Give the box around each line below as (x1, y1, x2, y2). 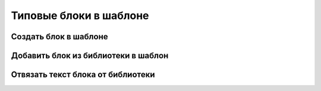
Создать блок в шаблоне (11, 32, 108, 42)
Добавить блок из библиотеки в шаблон (11, 51, 169, 61)
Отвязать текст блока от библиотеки (11, 70, 155, 80)
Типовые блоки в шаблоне (11, 9, 149, 22)
